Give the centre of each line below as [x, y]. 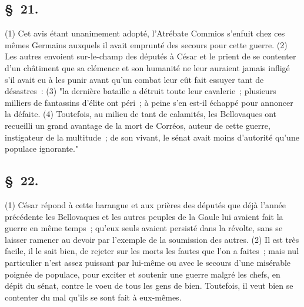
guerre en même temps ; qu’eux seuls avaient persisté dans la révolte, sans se [144, 228]
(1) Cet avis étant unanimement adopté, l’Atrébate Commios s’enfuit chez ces [145, 33]
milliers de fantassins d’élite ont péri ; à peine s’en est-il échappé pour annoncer [149, 102]
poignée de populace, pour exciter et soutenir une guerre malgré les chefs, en [143, 274]
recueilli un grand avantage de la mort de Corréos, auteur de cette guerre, [138, 125]
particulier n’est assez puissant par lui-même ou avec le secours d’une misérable [148, 262]
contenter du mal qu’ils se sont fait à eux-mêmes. [93, 297]
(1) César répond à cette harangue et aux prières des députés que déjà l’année [146, 204]
